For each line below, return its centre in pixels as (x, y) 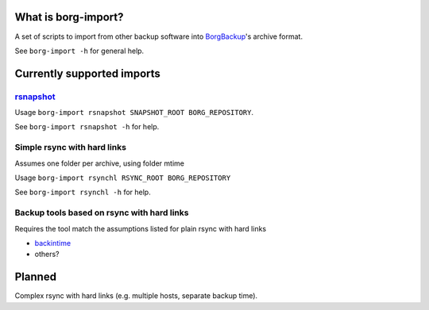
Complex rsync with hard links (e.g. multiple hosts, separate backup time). (136, 296)
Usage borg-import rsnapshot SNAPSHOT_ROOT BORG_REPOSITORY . (134, 113)
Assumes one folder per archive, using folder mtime (99, 163)
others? (47, 255)
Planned (36, 277)
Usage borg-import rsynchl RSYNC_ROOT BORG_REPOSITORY (123, 178)
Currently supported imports (87, 73)
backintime (53, 243)
